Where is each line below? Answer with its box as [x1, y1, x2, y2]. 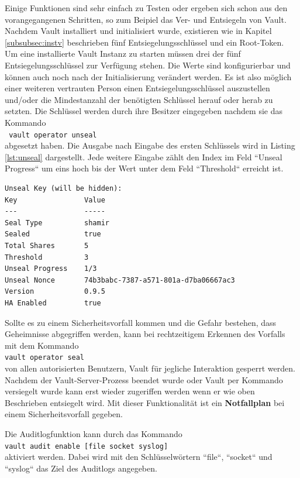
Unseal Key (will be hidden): [5, 184, 122, 192]
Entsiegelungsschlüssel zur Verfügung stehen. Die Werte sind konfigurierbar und [5, 59, 291, 71]
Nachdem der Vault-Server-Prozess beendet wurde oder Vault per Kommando [5, 373, 283, 386]
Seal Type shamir [5, 218, 109, 227]
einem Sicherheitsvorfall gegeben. [5, 408, 123, 420]
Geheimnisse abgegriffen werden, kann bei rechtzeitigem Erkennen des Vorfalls [5, 328, 285, 340]
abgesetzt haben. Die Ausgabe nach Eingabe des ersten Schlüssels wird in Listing [5, 139, 295, 152]
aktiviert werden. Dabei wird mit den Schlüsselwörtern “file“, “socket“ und [5, 451, 273, 463]
